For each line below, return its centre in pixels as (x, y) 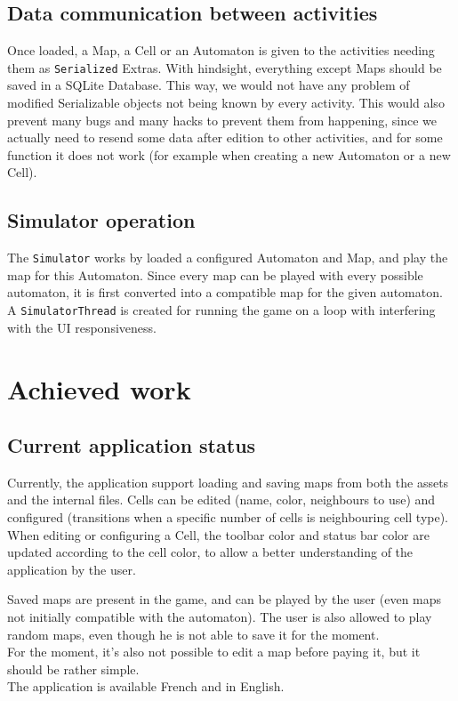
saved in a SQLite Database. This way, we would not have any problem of (209, 85)
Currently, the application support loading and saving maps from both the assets (228, 482)
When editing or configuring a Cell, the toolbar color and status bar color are (218, 534)
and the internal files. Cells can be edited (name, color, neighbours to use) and (221, 500)
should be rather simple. (73, 669)
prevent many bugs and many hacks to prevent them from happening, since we (222, 120)
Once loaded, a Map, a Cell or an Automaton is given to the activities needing (221, 50)
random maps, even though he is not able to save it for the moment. (193, 634)
